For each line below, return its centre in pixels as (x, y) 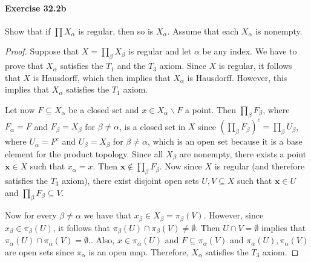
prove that (24, 66)
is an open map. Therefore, (139, 251)
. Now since (181, 166)
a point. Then (210, 109)
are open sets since (40, 251)
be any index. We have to (250, 51)
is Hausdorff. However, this (237, 77)
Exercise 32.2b (36, 8)
